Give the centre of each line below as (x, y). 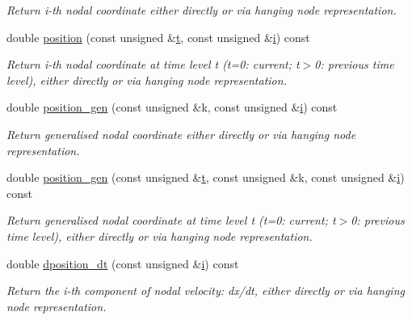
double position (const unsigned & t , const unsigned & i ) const (158, 37)
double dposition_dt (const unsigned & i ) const (123, 263)
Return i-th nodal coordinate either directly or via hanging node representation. (202, 10)
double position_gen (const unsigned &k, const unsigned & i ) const (172, 107)
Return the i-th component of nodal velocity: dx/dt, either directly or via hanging (206, 291)
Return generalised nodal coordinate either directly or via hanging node (181, 134)
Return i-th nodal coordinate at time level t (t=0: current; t (153, 64)
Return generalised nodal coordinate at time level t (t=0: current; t (171, 220)
